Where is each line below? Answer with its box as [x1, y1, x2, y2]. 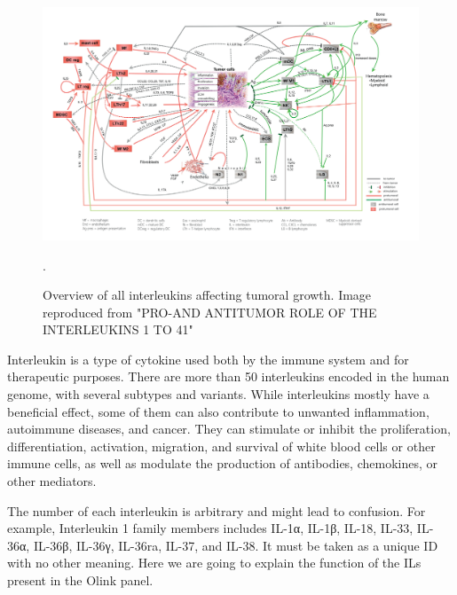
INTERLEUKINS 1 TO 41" [43, 320, 193, 339]
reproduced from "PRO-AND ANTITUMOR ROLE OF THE [43, 302, 377, 321]
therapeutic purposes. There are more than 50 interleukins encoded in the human [7, 367, 450, 386]
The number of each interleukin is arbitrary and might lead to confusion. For [7, 501, 426, 520]
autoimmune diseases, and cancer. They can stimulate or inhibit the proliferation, [7, 419, 451, 438]
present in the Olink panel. [7, 571, 154, 590]
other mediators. [7, 472, 97, 490]
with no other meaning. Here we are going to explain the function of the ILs [7, 553, 422, 572]
